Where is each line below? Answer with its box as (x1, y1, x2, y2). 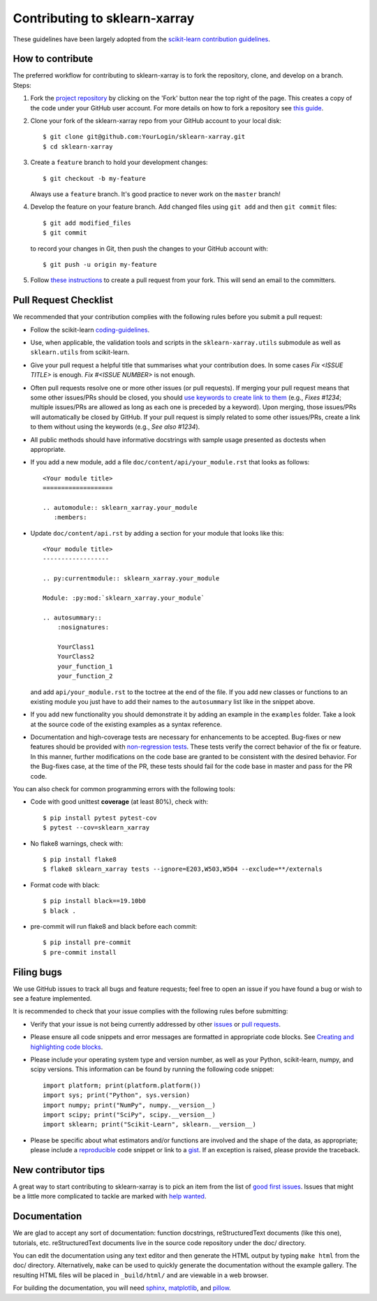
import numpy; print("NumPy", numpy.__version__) (43, 1101, 216, 1109)
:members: (53, 513, 87, 522)
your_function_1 (57, 662, 113, 670)
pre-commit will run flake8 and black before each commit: (30, 922, 198, 930)
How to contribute (13, 53, 94, 65)
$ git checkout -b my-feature (43, 175, 147, 182)
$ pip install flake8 (43, 855, 117, 863)
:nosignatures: (57, 624, 110, 631)
